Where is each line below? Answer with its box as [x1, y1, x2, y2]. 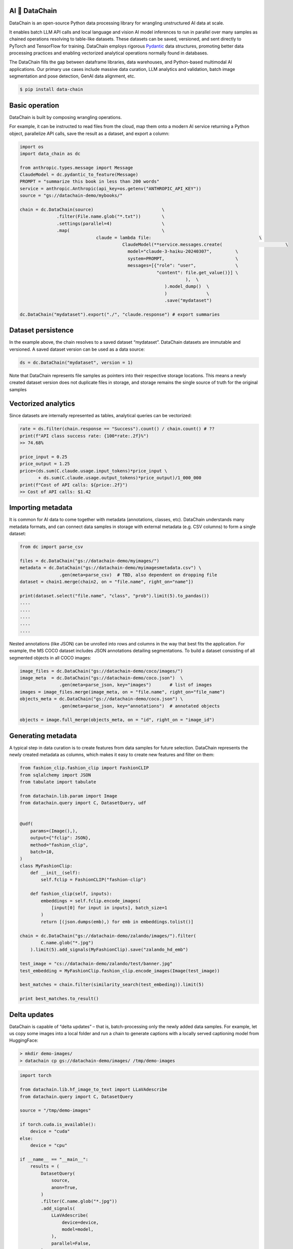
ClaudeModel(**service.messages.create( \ [122, 241, 289, 247]
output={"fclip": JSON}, [30, 835, 91, 841]
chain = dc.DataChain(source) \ [19, 207, 165, 212]
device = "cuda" [30, 1129, 70, 1134]
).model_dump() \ [164, 284, 210, 289]
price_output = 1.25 [19, 461, 70, 467]
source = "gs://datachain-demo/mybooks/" [19, 193, 123, 198]
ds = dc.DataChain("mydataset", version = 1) [19, 360, 133, 365]
